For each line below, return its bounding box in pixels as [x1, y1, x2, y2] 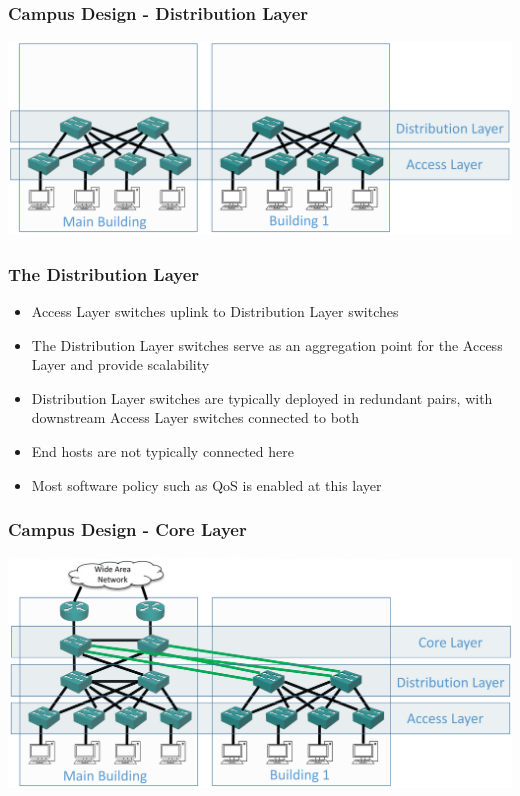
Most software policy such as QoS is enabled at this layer [31, 474, 382, 495]
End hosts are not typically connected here [31, 440, 294, 461]
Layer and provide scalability [31, 354, 210, 375]
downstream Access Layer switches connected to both [31, 407, 360, 428]
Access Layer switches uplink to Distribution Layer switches [31, 300, 399, 321]
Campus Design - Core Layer [8, 517, 247, 542]
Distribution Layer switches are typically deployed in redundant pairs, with [31, 387, 493, 408]
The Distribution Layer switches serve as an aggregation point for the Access [31, 334, 503, 355]
